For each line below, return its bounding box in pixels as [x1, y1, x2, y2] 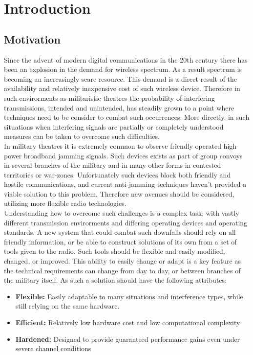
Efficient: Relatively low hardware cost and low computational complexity [15, 317, 240, 328]
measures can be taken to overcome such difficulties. [4, 131, 160, 141]
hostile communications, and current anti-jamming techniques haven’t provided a [4, 179, 247, 189]
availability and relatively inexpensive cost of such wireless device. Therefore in [4, 83, 240, 93]
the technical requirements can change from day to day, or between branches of [4, 265, 241, 275]
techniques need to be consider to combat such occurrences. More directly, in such [4, 112, 250, 122]
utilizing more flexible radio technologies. [4, 198, 126, 208]
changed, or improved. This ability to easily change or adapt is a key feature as [4, 256, 241, 266]
